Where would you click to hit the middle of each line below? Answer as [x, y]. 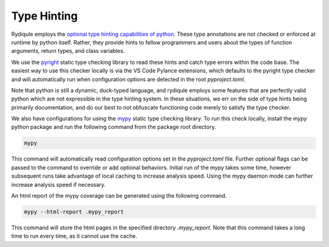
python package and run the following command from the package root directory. [114, 127]
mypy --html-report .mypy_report [74, 212]
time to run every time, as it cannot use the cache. [74, 236]
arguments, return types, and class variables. [68, 51]
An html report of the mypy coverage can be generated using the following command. [119, 195]
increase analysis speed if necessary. [58, 184]
